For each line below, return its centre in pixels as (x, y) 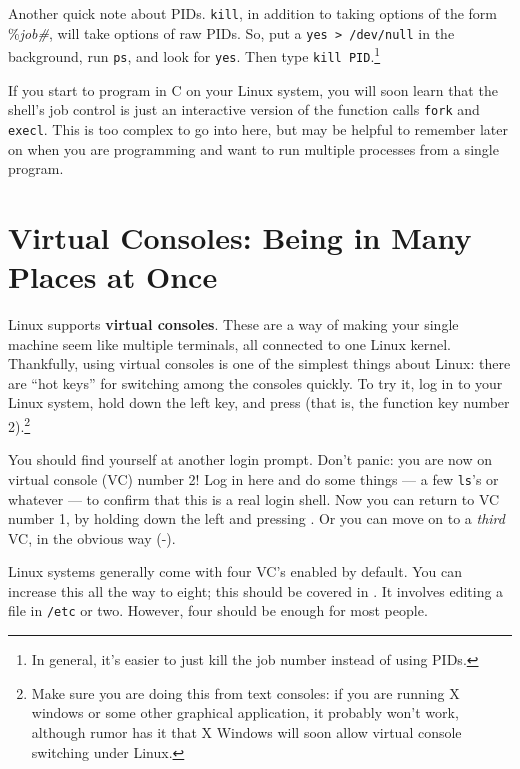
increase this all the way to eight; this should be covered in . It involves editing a (256, 590)
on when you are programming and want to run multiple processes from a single (253, 148)
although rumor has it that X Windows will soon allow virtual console (246, 731)
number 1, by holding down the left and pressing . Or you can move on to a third (256, 518)
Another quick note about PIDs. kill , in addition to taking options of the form (252, 13)
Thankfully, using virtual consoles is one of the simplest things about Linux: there (259, 363)
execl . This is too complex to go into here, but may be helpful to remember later (258, 128)
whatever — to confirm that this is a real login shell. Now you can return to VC (254, 498)
